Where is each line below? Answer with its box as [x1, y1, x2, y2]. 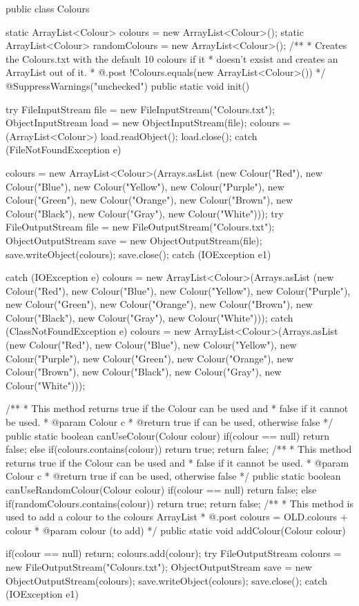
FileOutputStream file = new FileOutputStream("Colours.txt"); [6, 219, 275, 234]
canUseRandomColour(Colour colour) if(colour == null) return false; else [6, 482, 317, 496]
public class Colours [6, 1, 90, 15]
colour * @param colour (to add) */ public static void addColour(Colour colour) [6, 522, 346, 537]
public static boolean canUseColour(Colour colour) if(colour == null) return [6, 428, 330, 442]
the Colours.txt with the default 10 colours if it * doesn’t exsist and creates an [6, 51, 338, 66]
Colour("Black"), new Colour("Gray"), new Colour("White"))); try [6, 206, 284, 220]
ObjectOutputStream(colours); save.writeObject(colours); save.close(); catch [6, 573, 328, 587]
